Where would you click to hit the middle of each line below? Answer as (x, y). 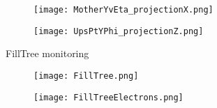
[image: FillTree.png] (86, 76)
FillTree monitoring (47, 53)
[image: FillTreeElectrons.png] (108, 97)
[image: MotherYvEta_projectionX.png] (124, 10)
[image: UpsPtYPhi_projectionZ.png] (119, 31)
